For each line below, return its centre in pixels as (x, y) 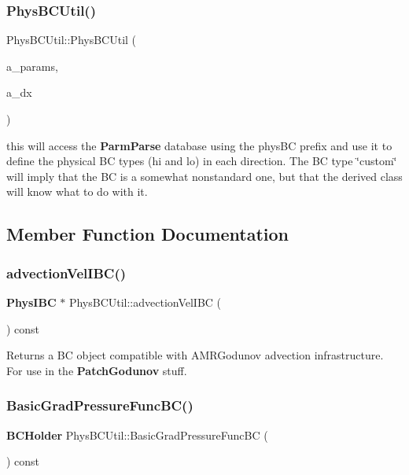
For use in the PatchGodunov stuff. (97, 370)
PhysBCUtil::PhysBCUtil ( (72, 40)
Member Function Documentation (148, 234)
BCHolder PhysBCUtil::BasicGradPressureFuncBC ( (137, 434)
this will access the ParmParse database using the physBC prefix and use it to (199, 145)
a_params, (32, 66)
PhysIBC (31, 302)
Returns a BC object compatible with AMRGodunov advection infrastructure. (195, 355)
